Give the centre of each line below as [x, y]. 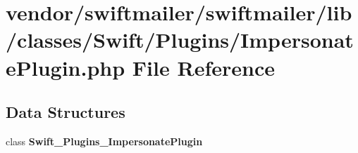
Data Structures [66, 112]
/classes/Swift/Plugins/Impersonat [180, 40]
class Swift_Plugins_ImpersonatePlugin [104, 141]
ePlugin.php [66, 67]
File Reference [203, 67]
